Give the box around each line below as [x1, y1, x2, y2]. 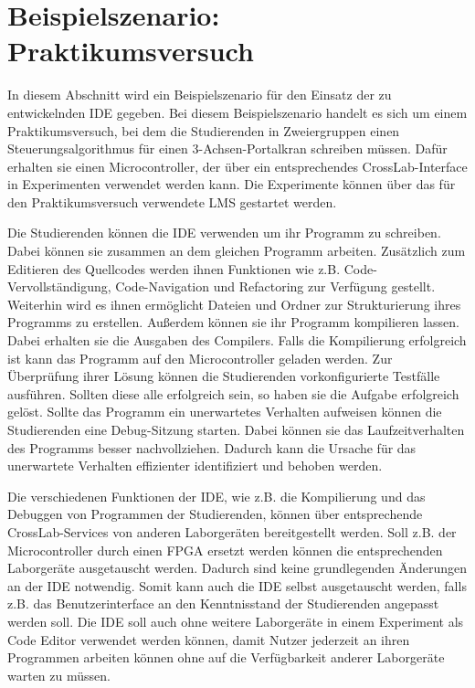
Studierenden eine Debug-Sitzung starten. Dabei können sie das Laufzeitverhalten [7, 420, 465, 439]
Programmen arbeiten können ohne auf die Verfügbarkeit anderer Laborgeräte [7, 648, 445, 667]
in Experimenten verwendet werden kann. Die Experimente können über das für [7, 175, 456, 194]
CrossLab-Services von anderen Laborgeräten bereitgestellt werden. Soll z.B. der [7, 522, 457, 541]
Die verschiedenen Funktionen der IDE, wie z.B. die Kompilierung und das [7, 486, 426, 505]
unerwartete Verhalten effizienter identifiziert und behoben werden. [7, 456, 383, 475]
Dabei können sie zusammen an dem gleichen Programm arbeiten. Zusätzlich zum [7, 241, 466, 260]
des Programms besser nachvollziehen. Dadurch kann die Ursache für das [7, 438, 417, 457]
